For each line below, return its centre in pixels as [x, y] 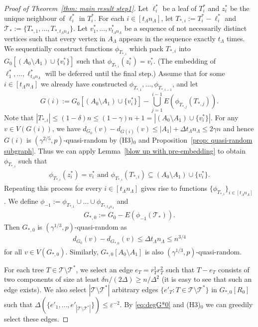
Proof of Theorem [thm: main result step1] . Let [76, 8]
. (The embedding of [185, 60]
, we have [66, 128]
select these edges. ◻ [36, 318]
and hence [239, 128]
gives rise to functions [174, 188]
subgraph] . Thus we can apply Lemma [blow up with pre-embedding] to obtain [125, 150]
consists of [234, 269]
